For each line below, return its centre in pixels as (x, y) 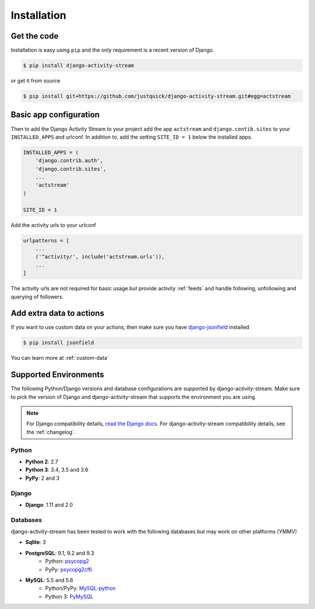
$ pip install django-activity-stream (78, 66)
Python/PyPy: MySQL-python (80, 589)
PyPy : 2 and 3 (42, 478)
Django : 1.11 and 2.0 (49, 505)
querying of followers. (37, 297)
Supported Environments (57, 375)
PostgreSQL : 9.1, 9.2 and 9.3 (60, 553)
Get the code (35, 36)
